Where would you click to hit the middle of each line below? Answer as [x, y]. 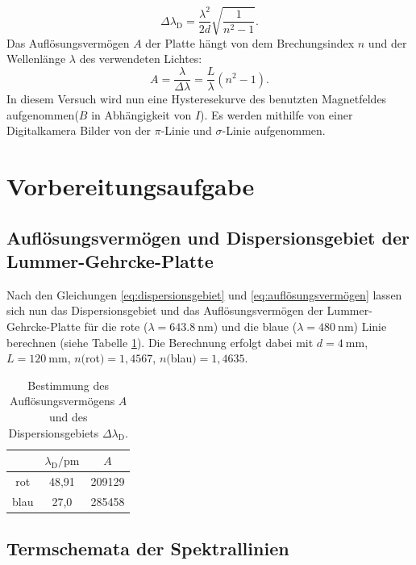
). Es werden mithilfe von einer [277, 114]
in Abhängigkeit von [141, 114]
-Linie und [186, 130]
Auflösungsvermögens [62, 401]
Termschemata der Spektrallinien [148, 548]
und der [387, 42]
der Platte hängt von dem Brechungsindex [250, 42]
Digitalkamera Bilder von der [79, 130]
